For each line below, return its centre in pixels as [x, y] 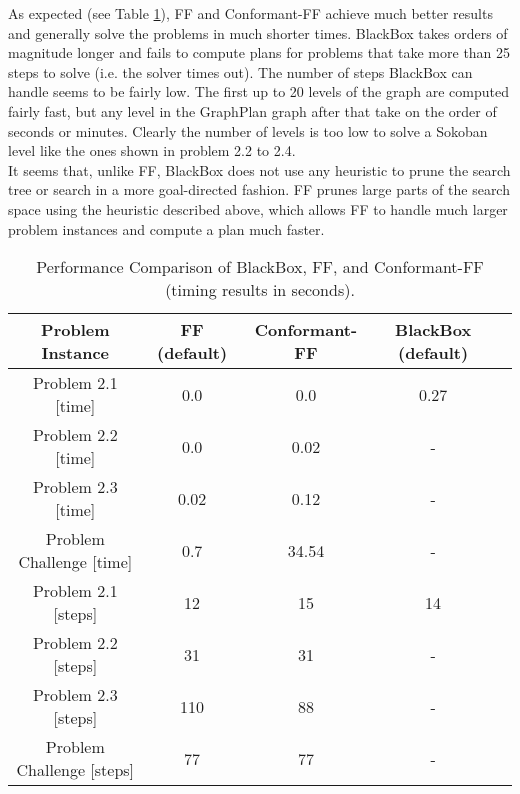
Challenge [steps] [75, 770]
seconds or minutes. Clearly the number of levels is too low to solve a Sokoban [248, 130]
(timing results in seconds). [260, 290]
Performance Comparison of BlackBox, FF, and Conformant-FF [260, 267]
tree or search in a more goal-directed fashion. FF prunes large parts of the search [259, 189]
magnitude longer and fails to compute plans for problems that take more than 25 [259, 52]
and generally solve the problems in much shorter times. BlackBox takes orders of [258, 32]
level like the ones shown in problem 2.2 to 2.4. [152, 150]
